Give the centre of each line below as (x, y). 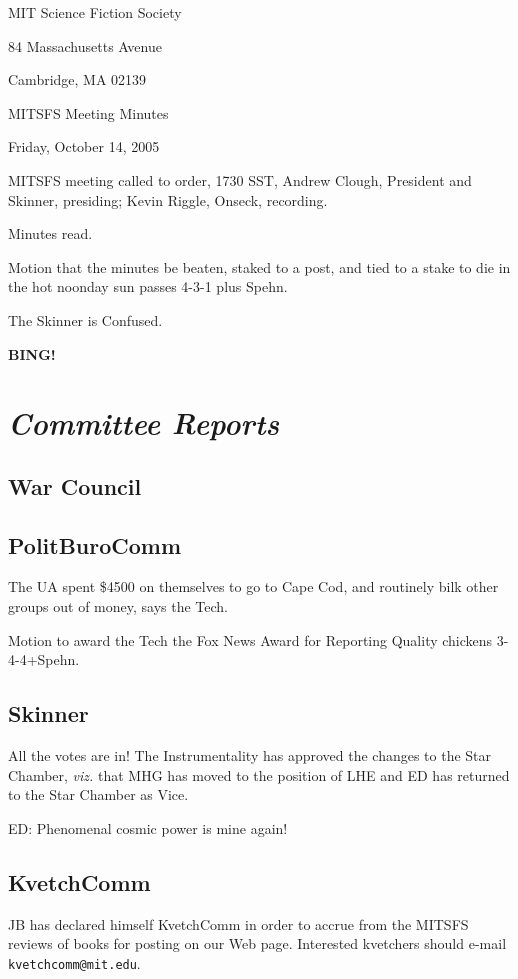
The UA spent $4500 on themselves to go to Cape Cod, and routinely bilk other (253, 586)
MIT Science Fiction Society (95, 12)
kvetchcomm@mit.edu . (74, 962)
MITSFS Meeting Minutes (88, 112)
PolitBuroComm (95, 544)
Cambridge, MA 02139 (77, 79)
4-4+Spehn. (44, 659)
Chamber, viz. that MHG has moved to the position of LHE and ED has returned (259, 774)
